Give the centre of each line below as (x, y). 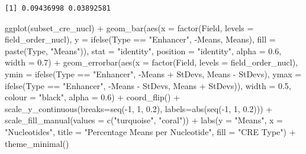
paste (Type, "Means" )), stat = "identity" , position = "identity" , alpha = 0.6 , (143, 50)
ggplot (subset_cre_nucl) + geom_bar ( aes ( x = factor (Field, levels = (129, 27)
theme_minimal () (37, 143)
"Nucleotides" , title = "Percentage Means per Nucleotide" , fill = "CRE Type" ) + (150, 131)
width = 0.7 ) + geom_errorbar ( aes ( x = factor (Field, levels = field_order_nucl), (152, 62)
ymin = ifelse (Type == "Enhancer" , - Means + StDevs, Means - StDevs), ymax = (153, 73)
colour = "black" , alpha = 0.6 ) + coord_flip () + (93, 97)
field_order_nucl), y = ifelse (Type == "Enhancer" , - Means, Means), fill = (140, 39)
